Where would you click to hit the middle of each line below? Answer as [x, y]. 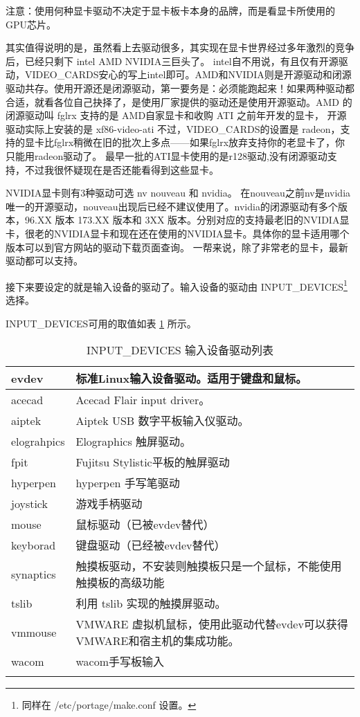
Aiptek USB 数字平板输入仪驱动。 [162, 421]
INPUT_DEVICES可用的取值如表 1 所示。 [101, 323]
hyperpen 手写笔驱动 [128, 483]
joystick [29, 503]
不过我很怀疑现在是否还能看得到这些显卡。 [121, 169]
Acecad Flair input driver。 [143, 400]
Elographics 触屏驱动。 [134, 442]
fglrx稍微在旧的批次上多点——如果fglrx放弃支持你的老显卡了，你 [199, 142]
